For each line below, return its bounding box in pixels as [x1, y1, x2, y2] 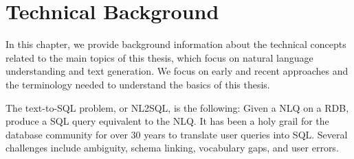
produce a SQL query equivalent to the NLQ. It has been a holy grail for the [5, 114, 329, 128]
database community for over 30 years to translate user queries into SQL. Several [5, 127, 348, 141]
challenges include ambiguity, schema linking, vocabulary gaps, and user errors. [5, 140, 339, 155]
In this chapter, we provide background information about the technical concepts [5, 37, 346, 51]
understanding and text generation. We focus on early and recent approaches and [5, 64, 349, 78]
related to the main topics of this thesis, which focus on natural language [5, 50, 313, 64]
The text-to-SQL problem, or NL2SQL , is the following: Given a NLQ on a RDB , [5, 100, 349, 114]
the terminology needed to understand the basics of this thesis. [5, 77, 270, 91]
